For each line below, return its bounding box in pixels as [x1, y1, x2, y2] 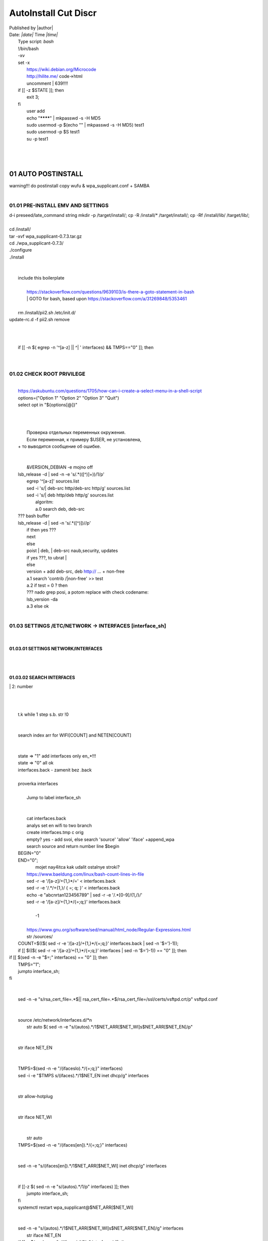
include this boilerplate [18, 275, 65, 280]
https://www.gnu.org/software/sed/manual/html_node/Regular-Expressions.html [26, 926, 191, 933]
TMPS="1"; [18, 961, 41, 967]
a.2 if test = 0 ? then [26, 582, 68, 588]
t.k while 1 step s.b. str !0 [18, 711, 69, 717]
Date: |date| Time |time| [9, 31, 58, 37]
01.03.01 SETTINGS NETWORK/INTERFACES [9, 645, 103, 651]
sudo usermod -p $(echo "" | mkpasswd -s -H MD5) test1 [26, 122, 144, 128]
